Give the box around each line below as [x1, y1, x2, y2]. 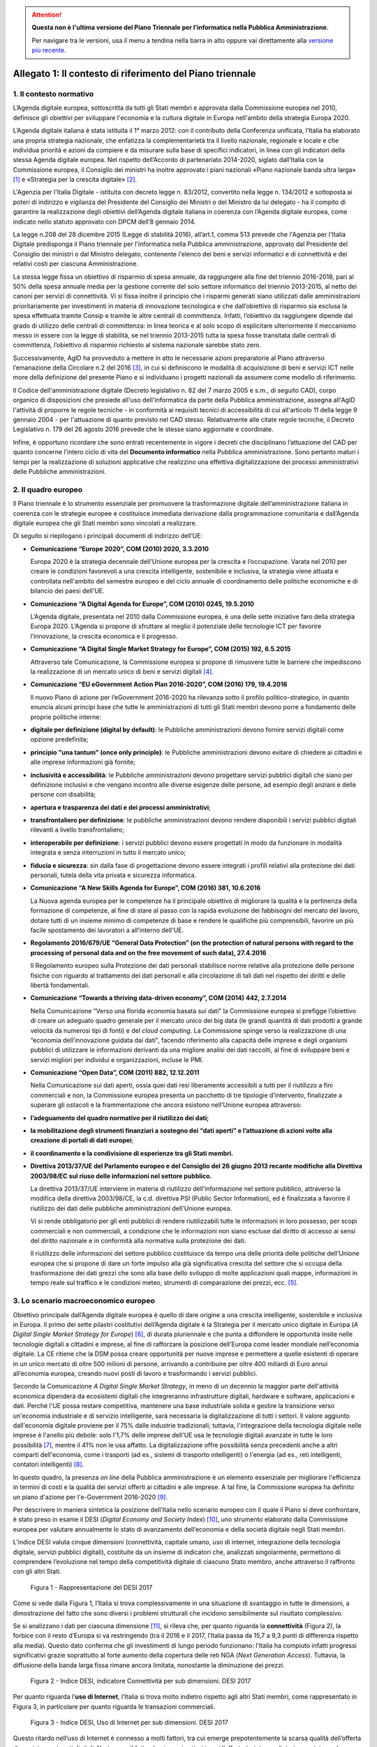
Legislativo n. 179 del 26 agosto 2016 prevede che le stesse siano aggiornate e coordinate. [13, 425, 274, 433]
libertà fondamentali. [30, 980, 90, 989]
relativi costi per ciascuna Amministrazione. [13, 259, 139, 268]
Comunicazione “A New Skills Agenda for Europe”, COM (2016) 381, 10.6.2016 [30, 884, 261, 892]
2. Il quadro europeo [13, 484, 83, 494]
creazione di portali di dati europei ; [30, 1136, 134, 1145]
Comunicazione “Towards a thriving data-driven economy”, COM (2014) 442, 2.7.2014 [30, 994, 287, 1002]
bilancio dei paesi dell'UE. [30, 587, 105, 595]
